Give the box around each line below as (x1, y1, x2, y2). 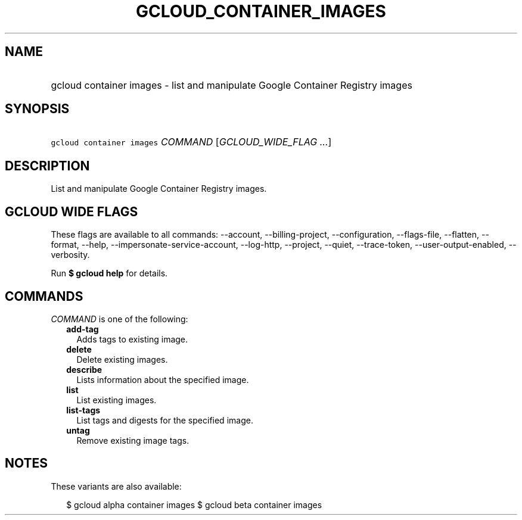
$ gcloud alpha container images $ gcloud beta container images (66, 499, 322, 510)
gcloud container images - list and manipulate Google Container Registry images (51, 79, 412, 91)
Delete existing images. (76, 354, 168, 365)
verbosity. (51, 250, 90, 260)
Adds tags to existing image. (76, 334, 188, 344)
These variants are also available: (51, 481, 182, 491)
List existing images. (76, 394, 157, 405)
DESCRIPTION (5, 158, 90, 173)
